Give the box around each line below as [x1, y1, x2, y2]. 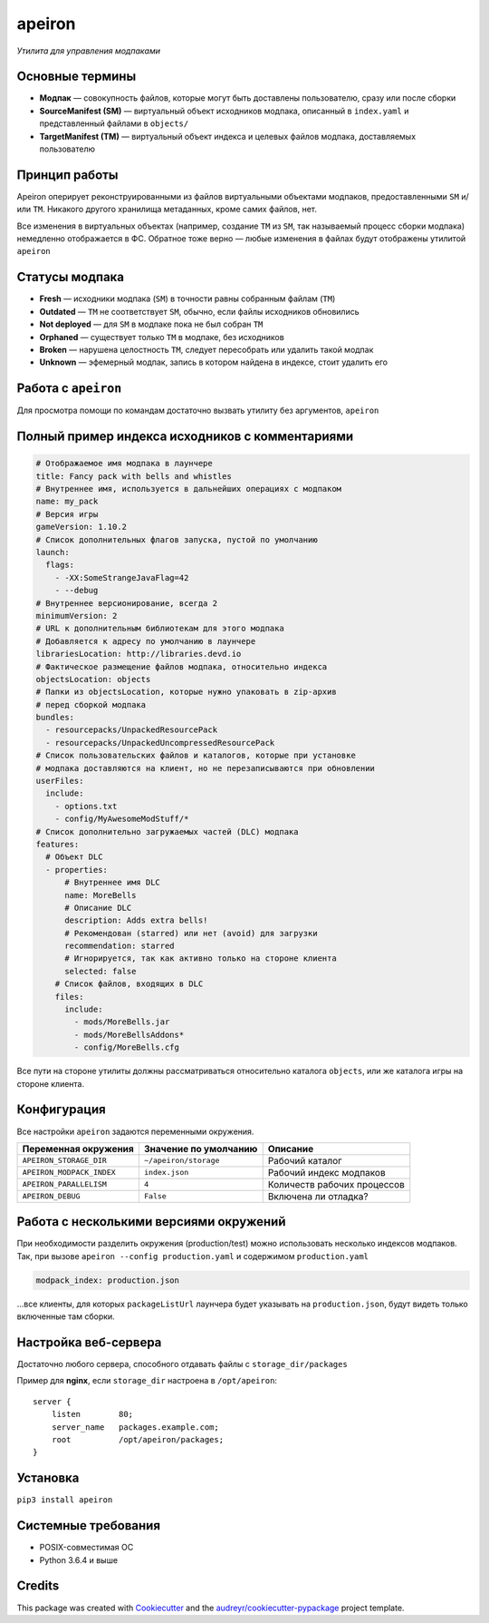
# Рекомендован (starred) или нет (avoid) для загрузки [64, 928, 318, 938]
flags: [45, 560, 75, 571]
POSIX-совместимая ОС [39, 1542, 134, 1553]
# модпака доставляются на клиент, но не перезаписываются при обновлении [35, 763, 376, 773]
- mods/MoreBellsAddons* [73, 1030, 185, 1040]
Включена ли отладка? [267, 1189, 369, 1202]
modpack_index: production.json [35, 1275, 180, 1286]
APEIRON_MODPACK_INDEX [22, 1168, 117, 1178]
